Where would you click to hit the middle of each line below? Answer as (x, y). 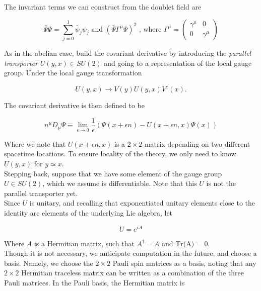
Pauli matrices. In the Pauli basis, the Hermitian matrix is (94, 283)
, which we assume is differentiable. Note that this (120, 183)
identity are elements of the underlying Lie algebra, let (88, 213)
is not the (221, 183)
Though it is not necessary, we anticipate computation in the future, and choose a (130, 253)
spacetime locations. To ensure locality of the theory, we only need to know (120, 154)
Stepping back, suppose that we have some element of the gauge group (113, 173)
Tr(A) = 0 (192, 244)
